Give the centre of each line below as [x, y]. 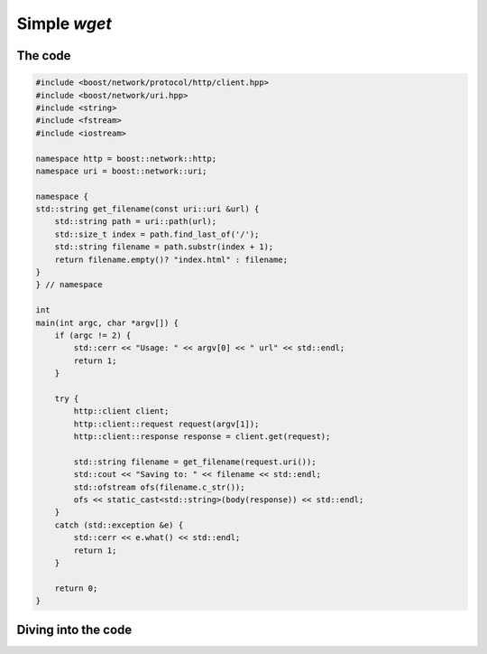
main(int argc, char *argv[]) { [107, 322]
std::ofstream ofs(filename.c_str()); [159, 487]
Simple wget [64, 23]
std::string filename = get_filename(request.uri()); [195, 462]
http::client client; [121, 411]
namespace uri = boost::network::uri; [121, 171]
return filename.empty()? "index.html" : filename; [171, 259]
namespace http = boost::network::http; [126, 159]
